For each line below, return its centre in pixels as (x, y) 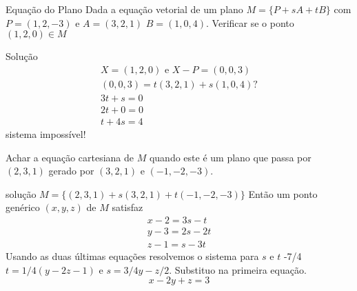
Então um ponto (283, 193)
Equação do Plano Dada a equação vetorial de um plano (124, 9)
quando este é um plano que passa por (230, 157)
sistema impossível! (46, 133)
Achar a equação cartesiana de (70, 157)
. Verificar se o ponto (250, 22)
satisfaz (127, 207)
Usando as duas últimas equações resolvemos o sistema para (132, 256)
